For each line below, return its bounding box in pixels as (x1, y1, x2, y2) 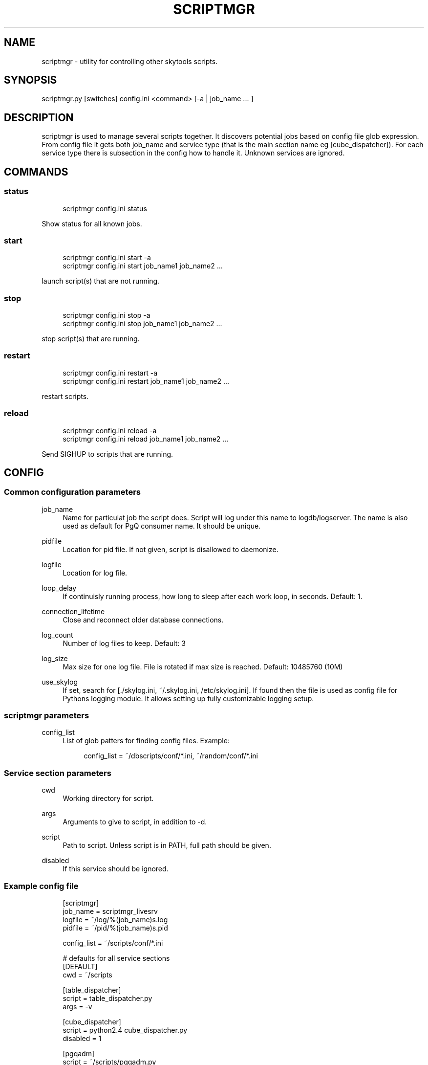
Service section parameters (4, 768, 111, 778)
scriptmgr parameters (4, 710, 89, 721)
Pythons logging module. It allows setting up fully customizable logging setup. (63, 694, 314, 703)
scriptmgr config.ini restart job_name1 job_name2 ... (63, 377, 230, 385)
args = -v (63, 1002, 92, 1011)
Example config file (4, 881, 79, 891)
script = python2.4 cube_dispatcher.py (63, 1025, 188, 1034)
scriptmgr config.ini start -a (63, 253, 151, 262)
